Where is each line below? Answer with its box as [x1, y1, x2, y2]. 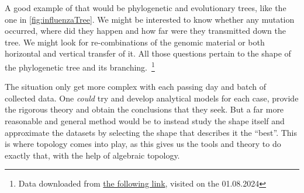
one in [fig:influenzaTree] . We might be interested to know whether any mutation [5, 13, 295, 25]
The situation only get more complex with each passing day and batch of [5, 80, 267, 93]
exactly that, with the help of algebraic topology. [5, 149, 180, 161]
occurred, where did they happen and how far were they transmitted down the [5, 24, 286, 37]
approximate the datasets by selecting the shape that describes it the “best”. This [5, 126, 297, 138]
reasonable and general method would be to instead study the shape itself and [5, 115, 285, 127]
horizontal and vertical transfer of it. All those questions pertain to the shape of [5, 47, 291, 59]
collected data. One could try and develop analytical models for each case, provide [5, 92, 299, 104]
